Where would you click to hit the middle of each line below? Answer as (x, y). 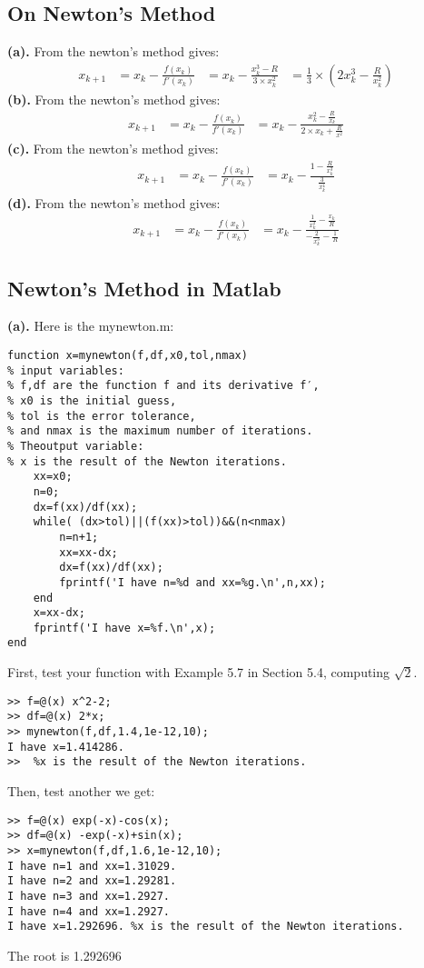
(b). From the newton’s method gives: (114, 99)
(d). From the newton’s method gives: (114, 202)
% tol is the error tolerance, (102, 416)
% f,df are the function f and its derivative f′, (163, 386)
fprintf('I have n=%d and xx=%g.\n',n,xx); (192, 582)
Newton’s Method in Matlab (144, 288)
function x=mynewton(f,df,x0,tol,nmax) (128, 356)
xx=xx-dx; (89, 552)
